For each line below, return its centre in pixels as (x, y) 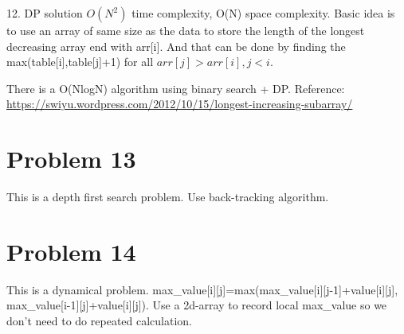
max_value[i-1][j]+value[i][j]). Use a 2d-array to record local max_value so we (197, 305)
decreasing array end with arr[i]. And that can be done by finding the (176, 46)
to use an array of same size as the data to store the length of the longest (186, 30)
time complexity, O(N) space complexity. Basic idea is (263, 13)
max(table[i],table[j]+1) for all (80, 62)
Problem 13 (71, 159)
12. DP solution (45, 13)
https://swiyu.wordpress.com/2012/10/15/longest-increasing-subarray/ (180, 104)
